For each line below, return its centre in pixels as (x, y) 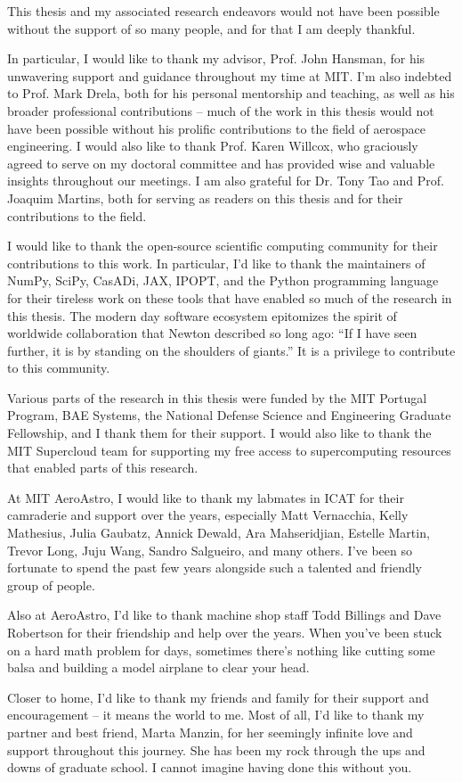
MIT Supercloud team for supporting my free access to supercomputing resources (229, 450)
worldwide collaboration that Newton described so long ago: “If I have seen (212, 333)
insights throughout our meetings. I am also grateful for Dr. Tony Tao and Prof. (226, 181)
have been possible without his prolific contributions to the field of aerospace (216, 128)
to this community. (59, 368)
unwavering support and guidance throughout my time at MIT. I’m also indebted (230, 75)
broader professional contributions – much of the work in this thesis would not (221, 110)
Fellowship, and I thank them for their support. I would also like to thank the (219, 433)
